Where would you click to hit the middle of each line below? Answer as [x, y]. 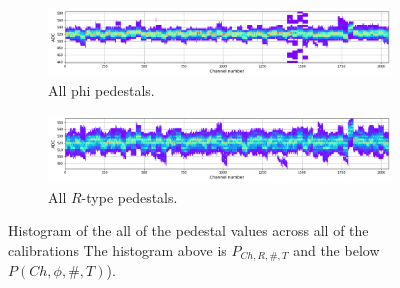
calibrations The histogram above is [117, 250]
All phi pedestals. [101, 90]
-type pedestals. [129, 196]
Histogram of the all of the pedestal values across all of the [188, 230]
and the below [336, 250]
